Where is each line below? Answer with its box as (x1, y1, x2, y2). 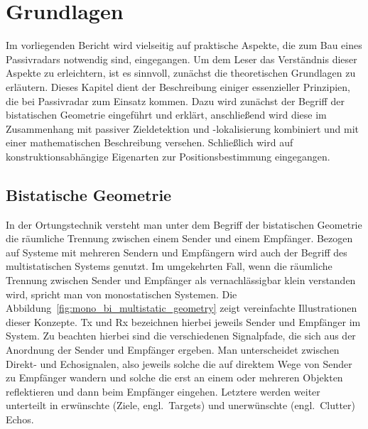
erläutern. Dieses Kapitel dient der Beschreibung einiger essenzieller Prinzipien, (6, 79, 351, 94)
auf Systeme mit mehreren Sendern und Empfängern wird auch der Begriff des (6, 244, 347, 259)
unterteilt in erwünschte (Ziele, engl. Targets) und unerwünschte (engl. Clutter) (6, 398, 355, 413)
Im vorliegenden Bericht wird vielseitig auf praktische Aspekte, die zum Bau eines (6, 38, 362, 53)
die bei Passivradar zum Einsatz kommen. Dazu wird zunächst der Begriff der (6, 93, 345, 108)
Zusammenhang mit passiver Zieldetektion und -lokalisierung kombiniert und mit (6, 121, 359, 136)
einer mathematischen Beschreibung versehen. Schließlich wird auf (6, 135, 293, 150)
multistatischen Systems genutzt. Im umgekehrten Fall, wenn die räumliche (6, 259, 332, 273)
